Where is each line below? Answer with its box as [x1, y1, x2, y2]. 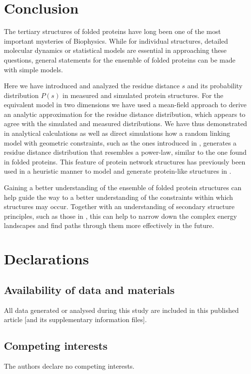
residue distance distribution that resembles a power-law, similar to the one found [4, 147, 247, 157]
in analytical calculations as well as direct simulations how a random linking [4, 128, 230, 138]
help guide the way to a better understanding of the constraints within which [4, 192, 233, 202]
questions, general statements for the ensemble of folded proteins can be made [4, 54, 235, 65]
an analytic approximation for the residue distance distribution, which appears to [4, 109, 246, 119]
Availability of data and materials [4, 282, 175, 297]
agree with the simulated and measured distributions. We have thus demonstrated [4, 118, 247, 129]
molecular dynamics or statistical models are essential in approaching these [4, 45, 227, 55]
